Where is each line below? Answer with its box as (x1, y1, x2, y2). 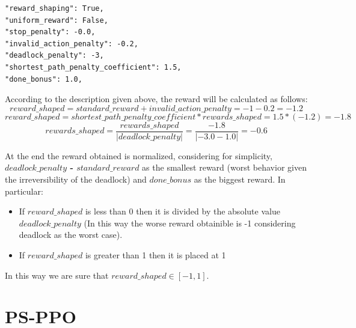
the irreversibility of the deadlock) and (5, 173, 147, 185)
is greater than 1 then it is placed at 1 (85, 248, 226, 261)
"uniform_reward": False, (5, 16, 108, 25)
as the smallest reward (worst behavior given (142, 161, 307, 174)
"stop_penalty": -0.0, (5, 28, 96, 37)
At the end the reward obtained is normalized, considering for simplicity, (5, 149, 272, 162)
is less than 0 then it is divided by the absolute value (85, 205, 280, 217)
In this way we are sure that (5, 269, 109, 281)
